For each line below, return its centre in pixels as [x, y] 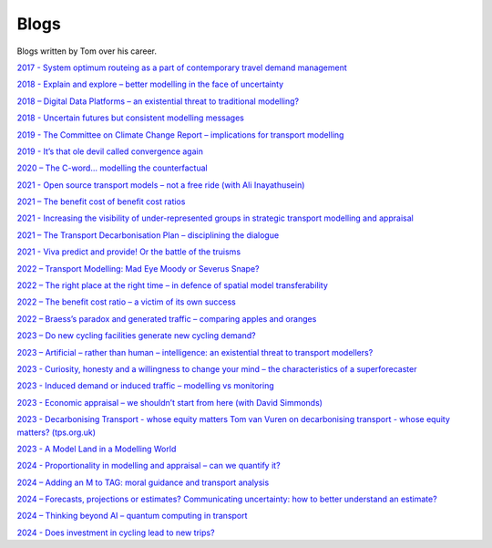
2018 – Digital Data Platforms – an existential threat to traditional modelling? [158, 101]
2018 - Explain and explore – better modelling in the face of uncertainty [150, 84]
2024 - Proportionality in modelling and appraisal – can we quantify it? [149, 466]
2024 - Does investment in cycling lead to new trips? [116, 532]
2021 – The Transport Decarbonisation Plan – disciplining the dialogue [148, 235]
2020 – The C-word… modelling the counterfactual [113, 168]
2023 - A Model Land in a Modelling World [97, 449]
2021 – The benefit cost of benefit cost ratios [101, 202]
